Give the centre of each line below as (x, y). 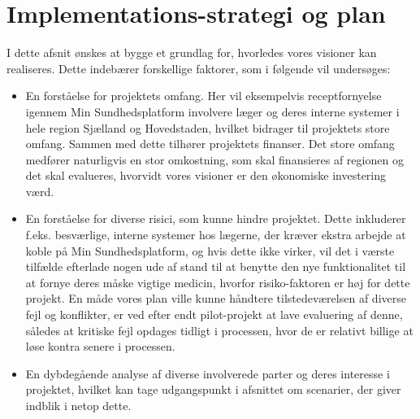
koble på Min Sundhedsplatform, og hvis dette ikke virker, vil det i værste (210, 250)
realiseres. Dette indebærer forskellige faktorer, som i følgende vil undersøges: (199, 68)
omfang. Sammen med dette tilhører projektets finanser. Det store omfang (210, 144)
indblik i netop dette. (78, 405)
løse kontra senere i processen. (100, 346)
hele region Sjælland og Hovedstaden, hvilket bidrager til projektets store (208, 127)
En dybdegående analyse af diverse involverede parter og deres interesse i (208, 373)
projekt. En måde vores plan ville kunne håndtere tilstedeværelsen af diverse (216, 298)
